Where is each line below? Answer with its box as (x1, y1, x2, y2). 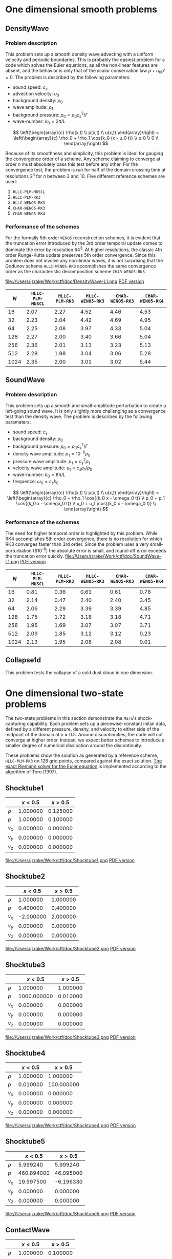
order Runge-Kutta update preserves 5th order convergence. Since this (5, 252, 156, 258)
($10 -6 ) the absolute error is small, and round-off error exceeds (32, 547, 166, 554)
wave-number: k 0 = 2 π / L (12, 118, 66, 126)
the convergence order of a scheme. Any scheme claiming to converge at (5, 156, 161, 162)
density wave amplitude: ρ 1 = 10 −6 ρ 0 (12, 450, 91, 458)
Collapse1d (5, 656, 41, 664)
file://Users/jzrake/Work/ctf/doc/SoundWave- (64, 553, 161, 559)
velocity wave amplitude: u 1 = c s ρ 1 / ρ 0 (12, 465, 93, 472)
